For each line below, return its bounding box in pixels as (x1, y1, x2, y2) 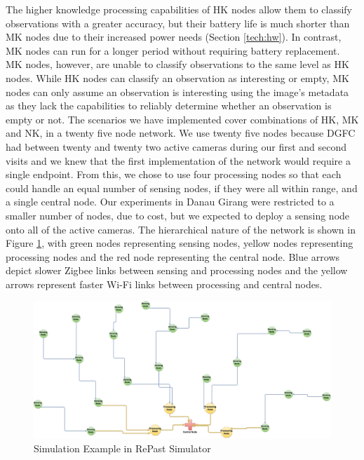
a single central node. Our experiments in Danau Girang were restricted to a (6, 194, 335, 209)
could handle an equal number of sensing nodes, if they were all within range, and (6, 180, 358, 195)
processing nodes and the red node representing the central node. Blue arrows (6, 249, 340, 264)
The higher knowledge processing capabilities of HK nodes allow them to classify (6, 2, 353, 16)
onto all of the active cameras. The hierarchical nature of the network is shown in (6, 222, 356, 236)
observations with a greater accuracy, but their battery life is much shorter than (6, 15, 350, 30)
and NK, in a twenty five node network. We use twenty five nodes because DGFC (6, 126, 356, 140)
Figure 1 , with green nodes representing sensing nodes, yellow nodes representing (6, 236, 353, 250)
